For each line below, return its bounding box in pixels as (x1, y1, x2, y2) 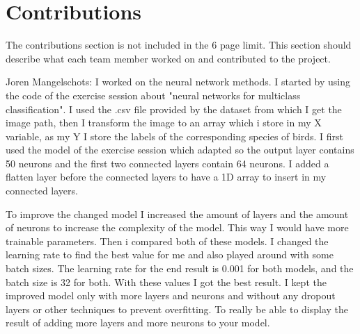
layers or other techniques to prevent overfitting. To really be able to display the (6, 301, 349, 316)
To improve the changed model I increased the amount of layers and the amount (6, 206, 349, 221)
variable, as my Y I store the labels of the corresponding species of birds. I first (6, 128, 343, 143)
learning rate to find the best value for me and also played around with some (6, 247, 334, 262)
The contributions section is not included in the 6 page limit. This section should (6, 37, 352, 52)
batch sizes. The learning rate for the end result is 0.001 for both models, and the (6, 261, 354, 276)
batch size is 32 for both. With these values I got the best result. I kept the (6, 274, 327, 289)
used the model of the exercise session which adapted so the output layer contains (6, 142, 354, 157)
